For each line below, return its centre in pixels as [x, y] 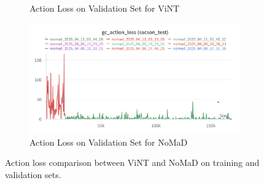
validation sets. [33, 174]
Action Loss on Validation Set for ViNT [105, 8]
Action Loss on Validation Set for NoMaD [109, 142]
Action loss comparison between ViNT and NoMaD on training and [132, 162]
